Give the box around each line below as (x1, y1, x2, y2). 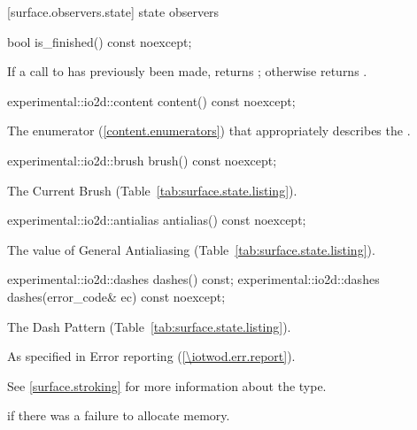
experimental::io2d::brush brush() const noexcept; (7, 150, 277, 169)
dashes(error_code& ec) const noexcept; (7, 287, 226, 305)
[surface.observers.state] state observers (7, 3, 220, 20)
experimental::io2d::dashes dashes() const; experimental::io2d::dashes (7, 270, 380, 288)
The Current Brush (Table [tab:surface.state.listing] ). (7, 180, 297, 199)
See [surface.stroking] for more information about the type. (7, 376, 327, 395)
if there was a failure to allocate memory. (7, 406, 230, 425)
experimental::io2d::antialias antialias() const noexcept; (7, 211, 306, 229)
